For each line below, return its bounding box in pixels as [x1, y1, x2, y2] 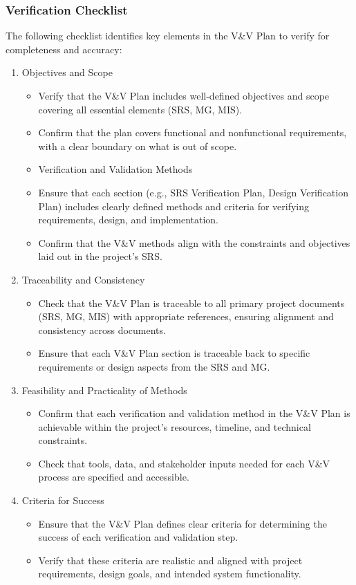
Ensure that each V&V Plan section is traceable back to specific [38, 346, 310, 360]
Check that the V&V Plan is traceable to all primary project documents [38, 295, 345, 310]
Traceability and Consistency [21, 272, 145, 286]
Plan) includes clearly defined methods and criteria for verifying [38, 198, 310, 213]
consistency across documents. [38, 322, 166, 337]
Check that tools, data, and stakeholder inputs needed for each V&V [38, 456, 330, 470]
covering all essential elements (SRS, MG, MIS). [38, 102, 243, 116]
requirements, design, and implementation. [38, 212, 219, 227]
